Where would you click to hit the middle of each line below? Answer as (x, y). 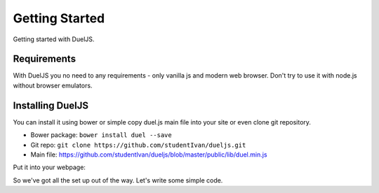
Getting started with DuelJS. (54, 39)
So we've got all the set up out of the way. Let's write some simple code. (118, 180)
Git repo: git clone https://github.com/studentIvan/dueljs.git (138, 145)
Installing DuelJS (51, 105)
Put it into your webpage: (49, 167)
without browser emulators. (53, 85)
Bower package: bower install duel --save (101, 135)
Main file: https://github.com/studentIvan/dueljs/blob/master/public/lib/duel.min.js (149, 155)
